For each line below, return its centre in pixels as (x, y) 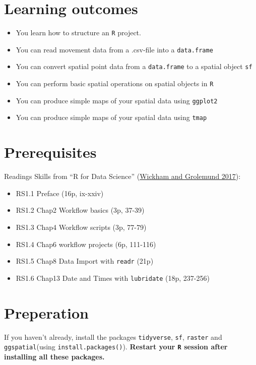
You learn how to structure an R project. (78, 33)
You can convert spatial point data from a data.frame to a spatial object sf (134, 66)
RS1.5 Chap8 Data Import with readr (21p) (85, 261)
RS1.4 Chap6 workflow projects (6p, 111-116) (86, 244)
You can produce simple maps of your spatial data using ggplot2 (117, 100)
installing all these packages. (54, 356)
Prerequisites (50, 152)
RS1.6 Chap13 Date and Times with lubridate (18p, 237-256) (113, 278)
